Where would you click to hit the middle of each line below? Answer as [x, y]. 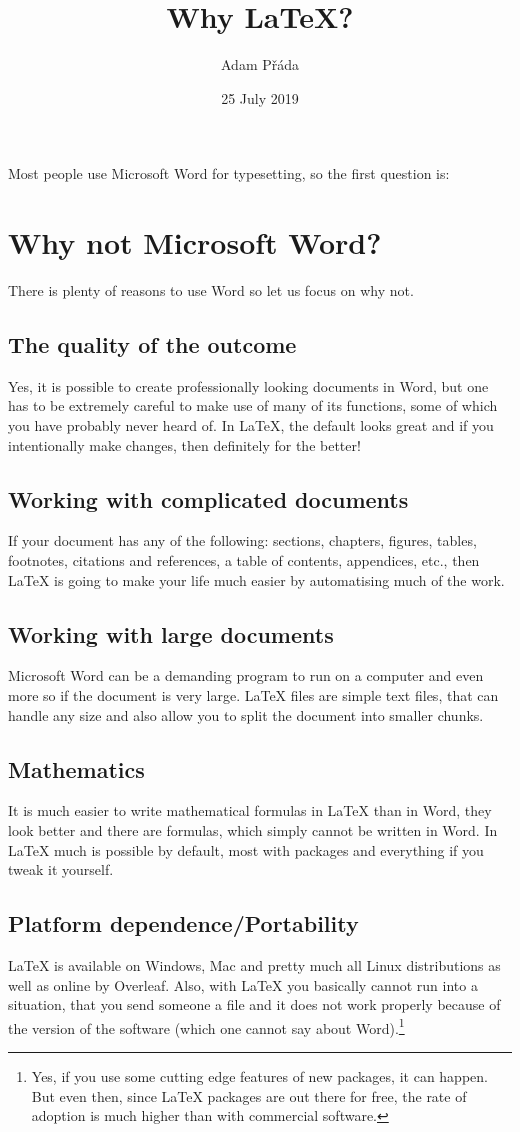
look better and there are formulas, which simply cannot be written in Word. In [253, 829]
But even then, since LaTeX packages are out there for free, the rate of [249, 1095]
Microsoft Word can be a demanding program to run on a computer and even [246, 675]
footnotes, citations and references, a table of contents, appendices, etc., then [244, 560]
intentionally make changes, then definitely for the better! [184, 444]
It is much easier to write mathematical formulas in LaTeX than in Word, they [250, 810]
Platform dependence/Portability [183, 923]
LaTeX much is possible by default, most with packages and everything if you [246, 849]
